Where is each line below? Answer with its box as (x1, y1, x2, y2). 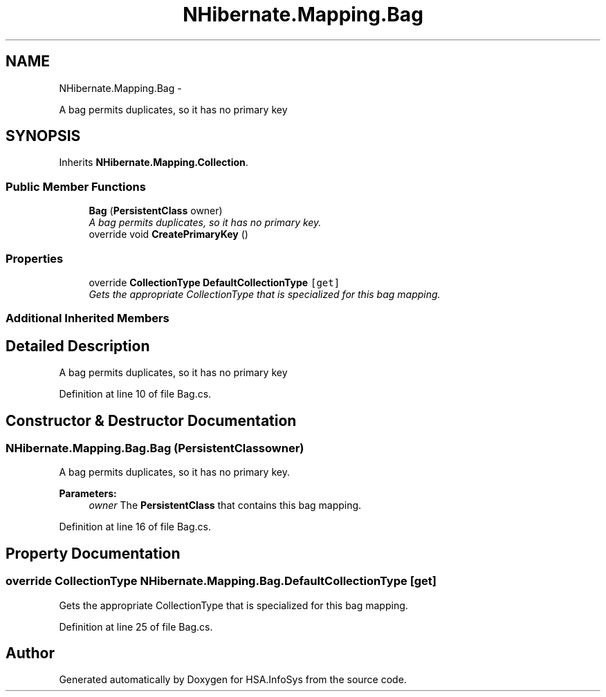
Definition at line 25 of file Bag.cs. (59, 620, 213, 633)
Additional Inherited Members (6, 311, 169, 326)
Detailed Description (6, 337, 150, 355)
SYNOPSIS (6, 127, 81, 145)
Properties (6, 251, 64, 266)
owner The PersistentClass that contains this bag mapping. (89, 499, 362, 512)
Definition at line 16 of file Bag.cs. (59, 521, 211, 533)
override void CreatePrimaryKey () (89, 228, 248, 241)
